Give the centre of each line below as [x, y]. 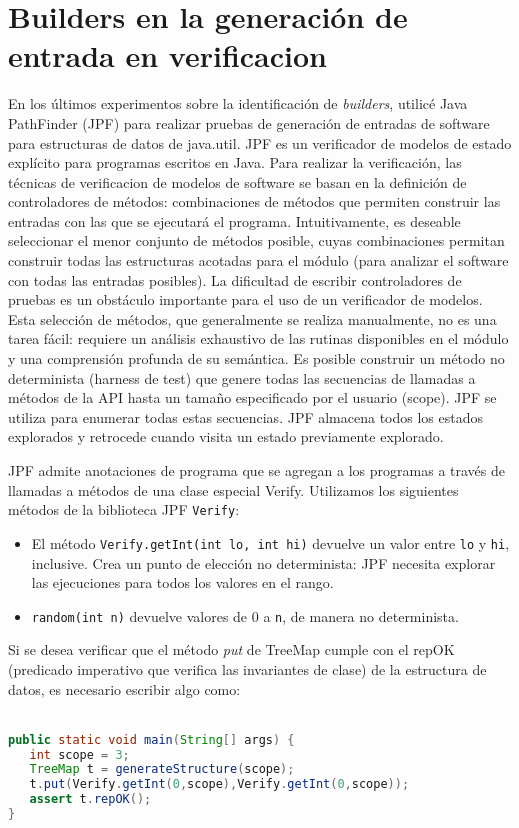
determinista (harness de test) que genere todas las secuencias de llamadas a [242, 377]
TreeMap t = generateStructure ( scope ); [162, 769]
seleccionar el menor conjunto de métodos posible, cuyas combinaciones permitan [256, 240]
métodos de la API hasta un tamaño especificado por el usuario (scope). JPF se [252, 397]
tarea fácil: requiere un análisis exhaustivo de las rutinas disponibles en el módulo [258, 338]
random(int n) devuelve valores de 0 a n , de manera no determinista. [245, 615]
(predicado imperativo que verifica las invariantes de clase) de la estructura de [247, 668]
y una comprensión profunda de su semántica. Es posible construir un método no [256, 358]
